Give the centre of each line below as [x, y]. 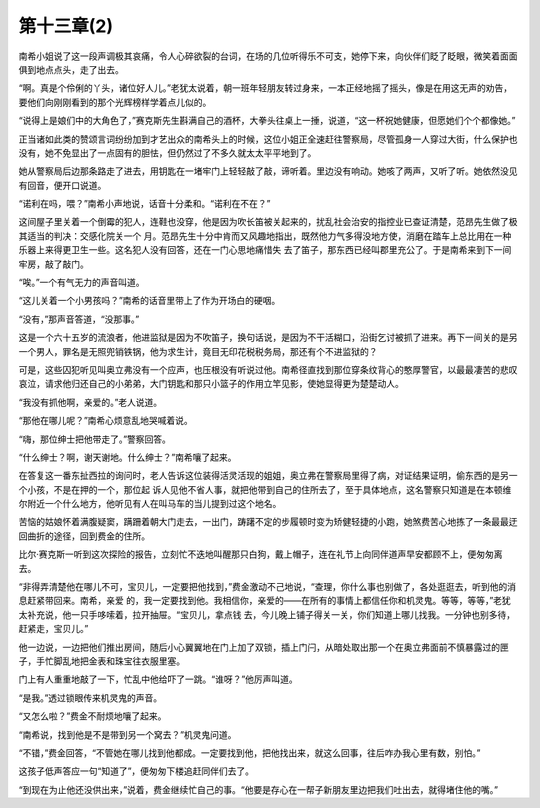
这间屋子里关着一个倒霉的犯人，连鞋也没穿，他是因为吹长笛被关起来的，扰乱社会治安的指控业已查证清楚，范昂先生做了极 [268, 222]
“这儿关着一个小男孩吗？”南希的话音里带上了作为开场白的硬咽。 [149, 301]
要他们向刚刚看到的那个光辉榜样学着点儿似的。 [115, 102]
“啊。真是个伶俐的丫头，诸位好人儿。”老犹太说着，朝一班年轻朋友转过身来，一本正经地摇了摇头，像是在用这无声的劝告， [265, 88]
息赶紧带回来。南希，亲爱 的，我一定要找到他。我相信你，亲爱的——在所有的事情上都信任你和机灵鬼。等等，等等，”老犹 [265, 601]
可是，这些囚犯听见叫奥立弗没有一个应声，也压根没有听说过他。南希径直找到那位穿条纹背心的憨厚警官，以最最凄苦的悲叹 [268, 369]
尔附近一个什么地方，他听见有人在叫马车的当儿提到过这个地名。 [150, 504]
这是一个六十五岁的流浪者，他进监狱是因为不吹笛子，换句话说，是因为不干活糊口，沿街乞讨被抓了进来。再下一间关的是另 [268, 337]
